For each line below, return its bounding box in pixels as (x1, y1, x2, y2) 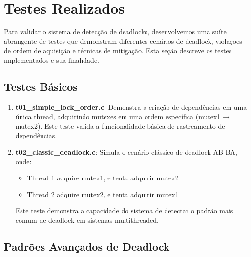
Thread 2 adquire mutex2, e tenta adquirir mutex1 (27, 189, 179, 199)
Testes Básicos (4, 79, 78, 94)
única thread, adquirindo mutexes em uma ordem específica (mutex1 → (15, 111, 230, 121)
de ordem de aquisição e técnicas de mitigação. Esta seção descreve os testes (4, 45, 232, 56)
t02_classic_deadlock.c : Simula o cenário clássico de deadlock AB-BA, (15, 147, 237, 157)
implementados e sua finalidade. (4, 55, 99, 65)
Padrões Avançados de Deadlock (4, 239, 170, 254)
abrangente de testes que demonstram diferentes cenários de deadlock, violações (4, 36, 242, 46)
